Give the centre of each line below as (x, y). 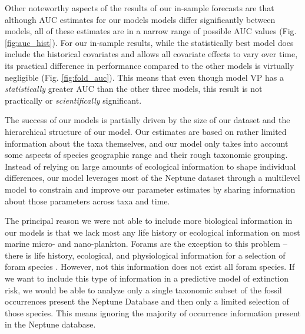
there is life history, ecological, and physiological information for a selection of (145, 255)
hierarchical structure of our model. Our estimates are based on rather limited (146, 131)
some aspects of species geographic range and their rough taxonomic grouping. (146, 155)
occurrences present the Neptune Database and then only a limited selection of (147, 301)
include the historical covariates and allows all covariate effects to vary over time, (151, 54)
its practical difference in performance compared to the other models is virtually (150, 65)
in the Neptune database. (50, 324)
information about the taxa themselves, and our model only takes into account (147, 143)
